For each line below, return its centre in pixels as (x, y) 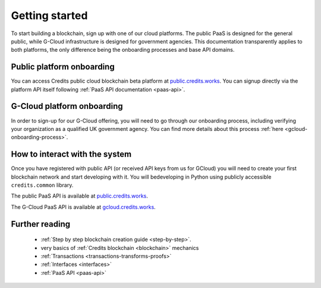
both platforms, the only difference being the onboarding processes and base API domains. (123, 50)
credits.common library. (42, 185)
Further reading (41, 224)
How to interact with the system (71, 154)
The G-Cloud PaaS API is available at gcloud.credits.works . (83, 207)
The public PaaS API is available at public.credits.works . (80, 196)
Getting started (49, 15)
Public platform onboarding (63, 67)
